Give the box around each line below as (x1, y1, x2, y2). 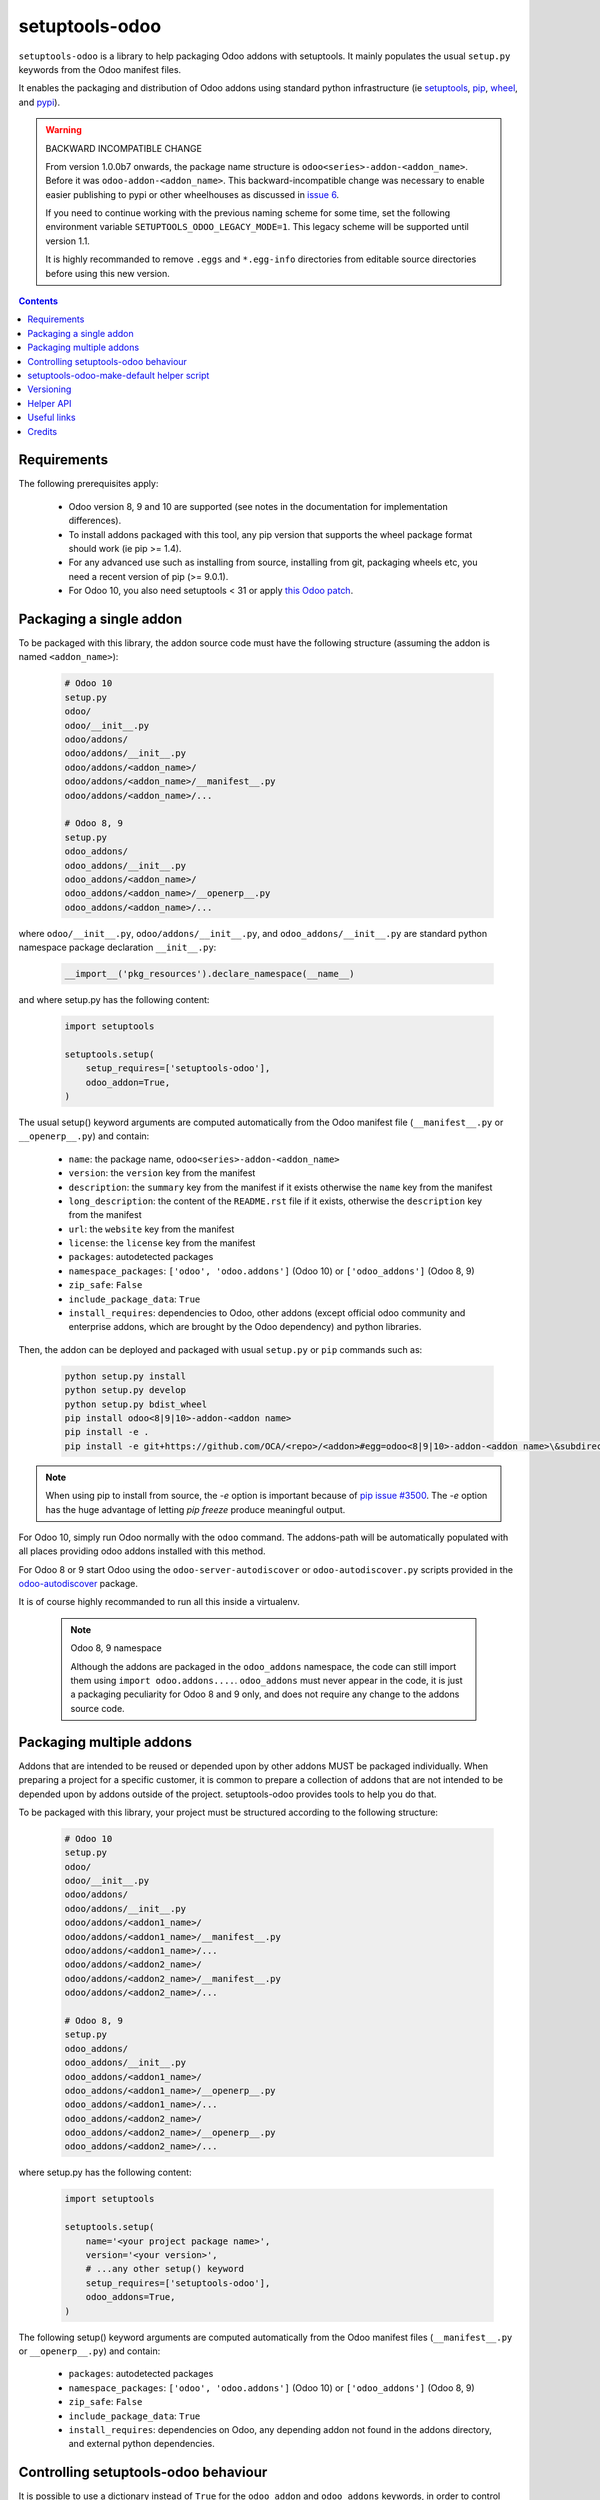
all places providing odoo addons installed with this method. (18, 1545, 266, 1557)
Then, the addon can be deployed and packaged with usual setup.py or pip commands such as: (18, 1343, 423, 1355)
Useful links (27, 411, 76, 424)
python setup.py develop (64, 1385, 187, 1396)
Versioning (27, 383, 72, 395)
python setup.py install (64, 1370, 187, 1382)
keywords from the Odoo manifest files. (18, 63, 182, 75)
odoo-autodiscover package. (18, 1578, 139, 1590)
